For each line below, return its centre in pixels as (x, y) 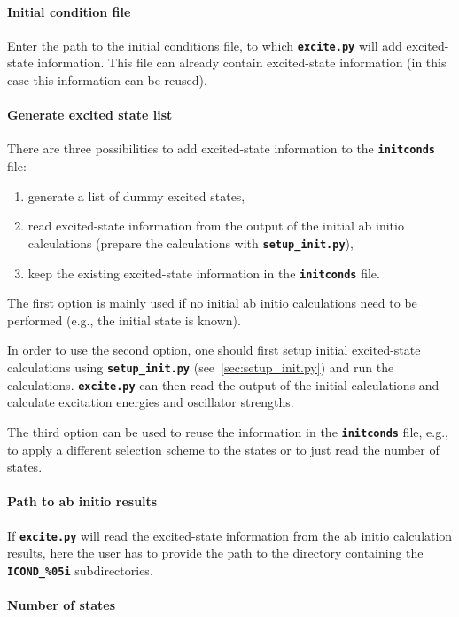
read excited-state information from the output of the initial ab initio (216, 226)
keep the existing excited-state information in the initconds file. (204, 273)
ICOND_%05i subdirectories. (80, 570)
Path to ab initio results (82, 501)
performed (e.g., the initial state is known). (124, 320)
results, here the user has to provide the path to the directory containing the (215, 553)
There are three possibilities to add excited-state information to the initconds (221, 148)
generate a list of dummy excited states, (136, 195)
